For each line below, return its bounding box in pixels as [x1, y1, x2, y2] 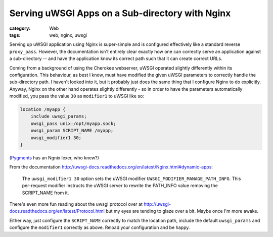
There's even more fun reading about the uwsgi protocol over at [9, 201, 143, 207]
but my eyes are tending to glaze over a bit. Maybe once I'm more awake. [105, 208, 259, 214]
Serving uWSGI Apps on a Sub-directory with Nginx [9, 8, 231, 19]
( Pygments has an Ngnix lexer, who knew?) [9, 154, 100, 161]
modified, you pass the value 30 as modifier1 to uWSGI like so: [9, 93, 144, 99]
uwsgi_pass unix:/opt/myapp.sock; [30, 121, 116, 126]
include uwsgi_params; [30, 113, 87, 120]
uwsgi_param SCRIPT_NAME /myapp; [30, 128, 114, 134]
